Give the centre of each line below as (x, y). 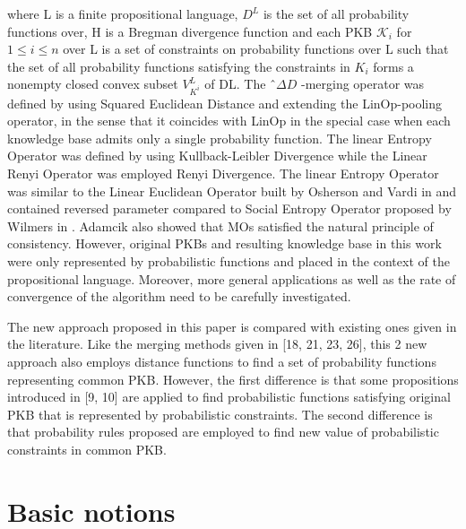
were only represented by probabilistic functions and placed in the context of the (229, 261)
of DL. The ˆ (241, 84)
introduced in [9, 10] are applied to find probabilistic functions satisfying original (229, 397)
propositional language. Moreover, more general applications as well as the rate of (232, 278)
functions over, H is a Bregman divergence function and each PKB (190, 31)
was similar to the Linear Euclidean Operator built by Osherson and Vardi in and (232, 191)
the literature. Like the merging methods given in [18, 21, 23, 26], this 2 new (217, 344)
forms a (393, 66)
